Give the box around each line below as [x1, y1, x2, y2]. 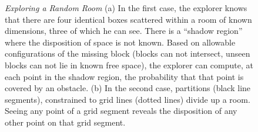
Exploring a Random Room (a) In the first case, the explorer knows [5, 2, 247, 13]
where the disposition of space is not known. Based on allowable [5, 36, 236, 48]
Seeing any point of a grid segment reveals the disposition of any [5, 105, 237, 117]
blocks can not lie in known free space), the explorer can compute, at [5, 58, 253, 71]
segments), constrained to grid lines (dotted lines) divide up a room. [5, 93, 250, 105]
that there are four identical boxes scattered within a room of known [5, 13, 252, 25]
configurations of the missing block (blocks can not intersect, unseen [5, 47, 250, 60]
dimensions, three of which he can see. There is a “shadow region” [5, 25, 243, 37]
